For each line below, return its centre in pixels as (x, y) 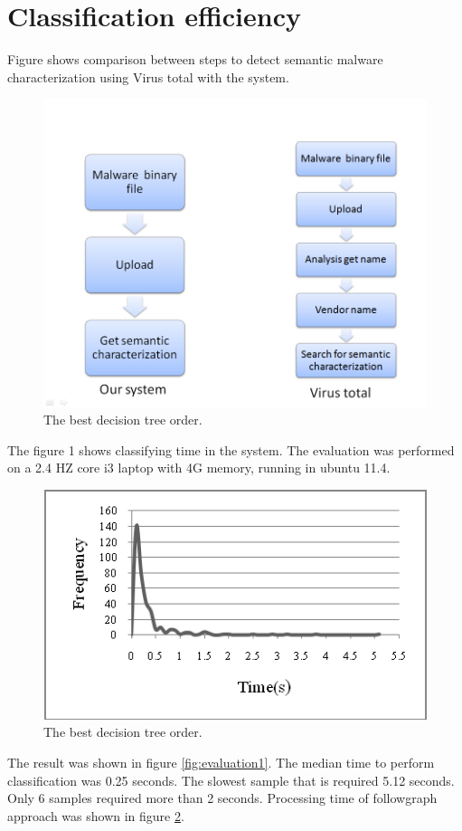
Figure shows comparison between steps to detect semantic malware (195, 59)
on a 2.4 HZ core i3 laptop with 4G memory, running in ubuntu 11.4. (199, 468)
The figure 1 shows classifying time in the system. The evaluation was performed (231, 449)
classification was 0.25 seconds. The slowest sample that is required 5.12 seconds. (231, 780)
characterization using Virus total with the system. (148, 76)
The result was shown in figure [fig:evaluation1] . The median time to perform (221, 763)
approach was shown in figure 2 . (96, 815)
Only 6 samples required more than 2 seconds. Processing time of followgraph (222, 798)
